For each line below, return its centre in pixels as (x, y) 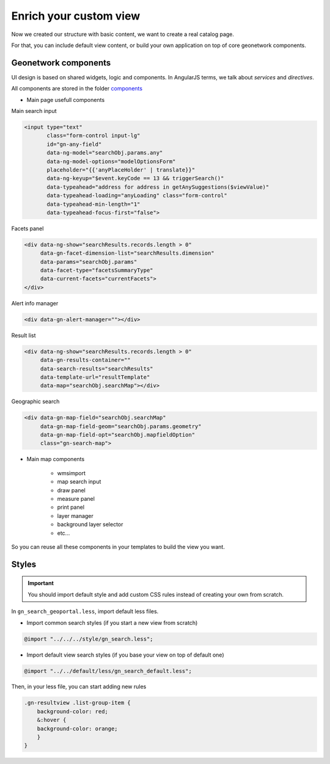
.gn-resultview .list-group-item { (77, 703)
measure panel (76, 499)
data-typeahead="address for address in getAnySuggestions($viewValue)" (158, 187)
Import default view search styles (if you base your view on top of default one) (125, 655)
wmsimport (71, 473)
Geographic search (35, 402)
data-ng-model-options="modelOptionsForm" (111, 161)
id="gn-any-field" (74, 144)
